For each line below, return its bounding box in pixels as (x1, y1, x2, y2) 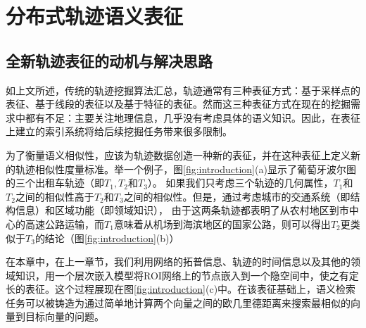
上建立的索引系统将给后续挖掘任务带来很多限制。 (6, 124, 232, 139)
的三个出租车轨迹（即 (6, 175, 104, 190)
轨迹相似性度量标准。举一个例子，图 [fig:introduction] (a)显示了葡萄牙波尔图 (15, 161, 356, 176)
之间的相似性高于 (15, 189, 94, 203)
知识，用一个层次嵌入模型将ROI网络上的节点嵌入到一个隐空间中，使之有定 (15, 267, 359, 282)
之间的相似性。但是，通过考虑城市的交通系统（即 (123, 189, 351, 203)
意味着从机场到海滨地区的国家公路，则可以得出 (113, 216, 331, 231)
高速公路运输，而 (25, 216, 104, 231)
